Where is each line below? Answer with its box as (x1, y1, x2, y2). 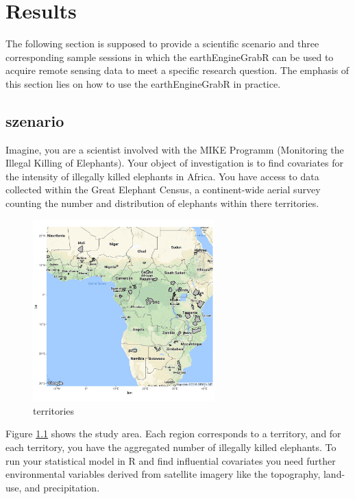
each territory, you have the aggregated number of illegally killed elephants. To (5, 440, 336, 454)
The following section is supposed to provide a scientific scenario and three (5, 36, 319, 51)
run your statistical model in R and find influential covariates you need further (5, 453, 336, 467)
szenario (5, 110, 64, 131)
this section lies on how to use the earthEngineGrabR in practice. (5, 76, 281, 90)
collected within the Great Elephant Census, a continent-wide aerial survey (5, 182, 321, 197)
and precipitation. (25, 480, 100, 494)
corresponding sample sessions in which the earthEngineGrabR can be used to (5, 49, 334, 64)
